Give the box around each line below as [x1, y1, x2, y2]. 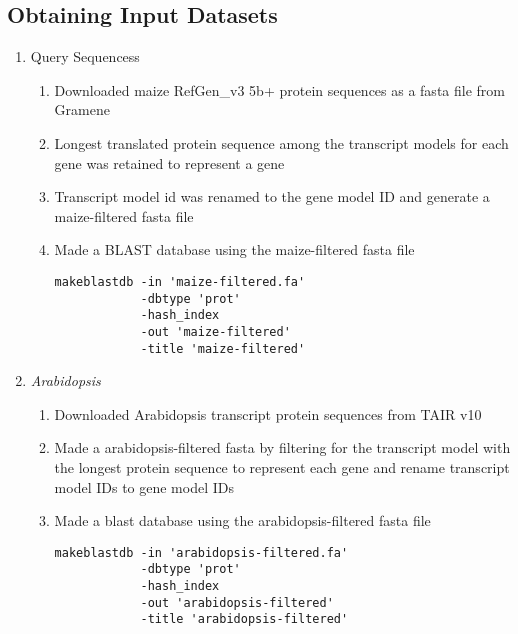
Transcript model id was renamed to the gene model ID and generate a [54, 186, 490, 207]
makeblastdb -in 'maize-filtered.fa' [54, 274, 306, 289]
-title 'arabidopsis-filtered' [140, 612, 349, 627]
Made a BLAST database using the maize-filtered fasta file [54, 239, 415, 260]
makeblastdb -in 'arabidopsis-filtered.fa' [54, 545, 349, 560]
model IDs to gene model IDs [54, 476, 234, 497]
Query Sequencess [30, 46, 140, 67]
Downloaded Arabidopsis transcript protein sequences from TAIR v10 [54, 403, 482, 424]
